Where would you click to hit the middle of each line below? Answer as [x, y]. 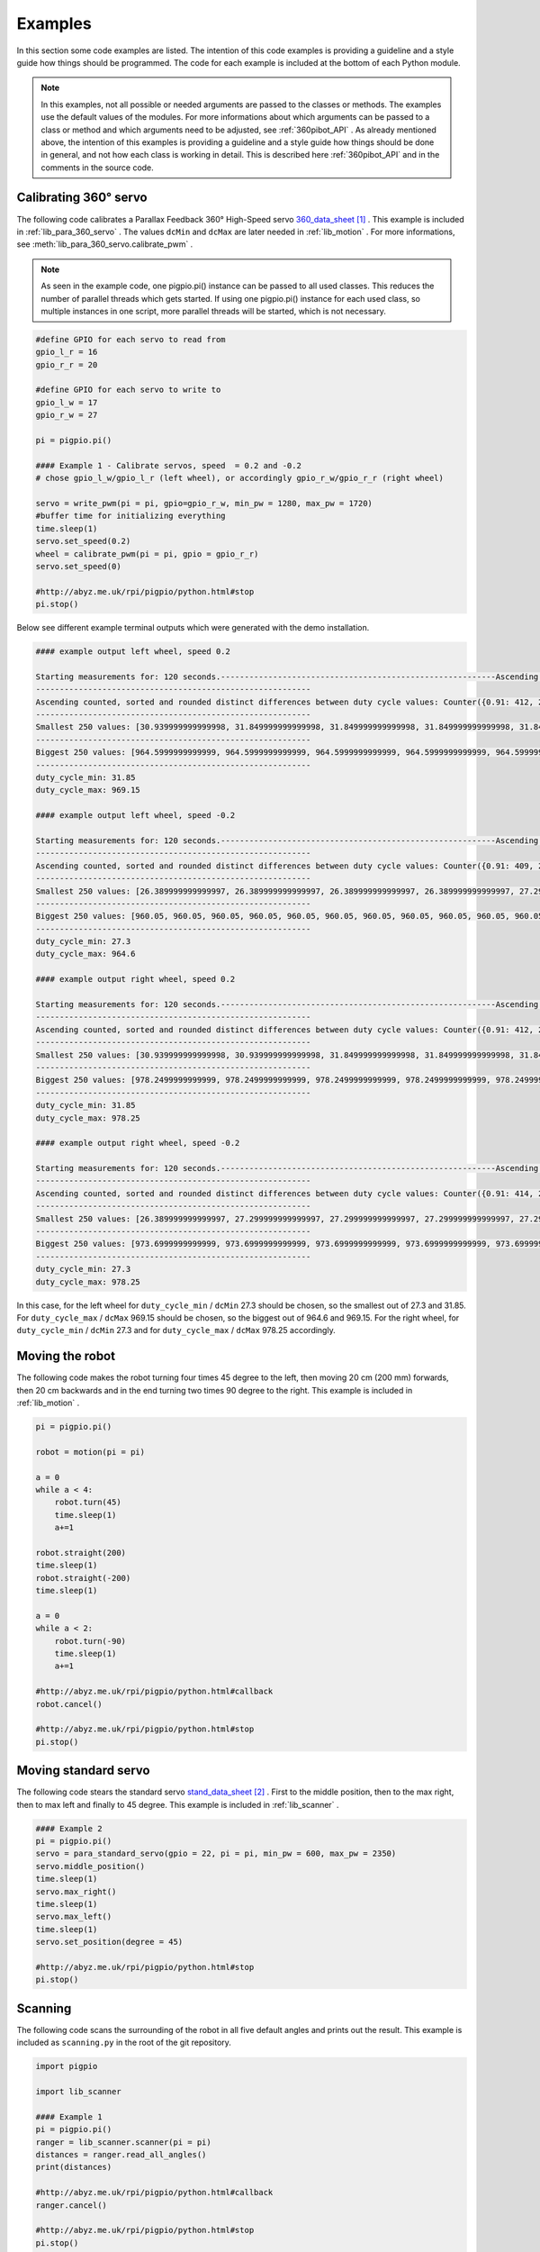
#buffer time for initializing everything [130, 516]
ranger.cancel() [72, 2205]
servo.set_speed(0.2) [83, 541]
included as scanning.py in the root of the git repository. [124, 2043]
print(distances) [74, 2167]
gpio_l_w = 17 [67, 402]
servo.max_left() [74, 1917]
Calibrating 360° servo [82, 198]
